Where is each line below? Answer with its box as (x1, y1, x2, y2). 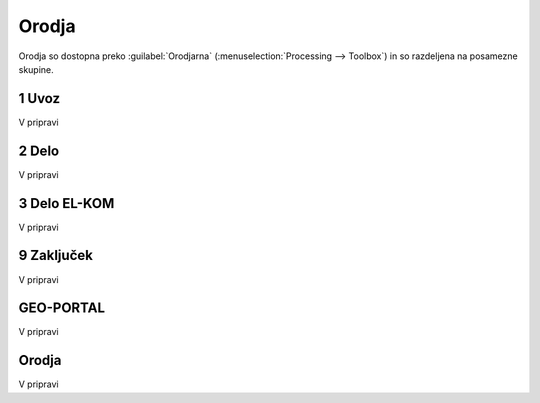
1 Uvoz (18, 90, 61, 107)
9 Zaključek (18, 247, 94, 264)
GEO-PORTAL (18, 300, 105, 317)
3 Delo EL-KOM (18, 195, 115, 212)
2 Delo (18, 142, 60, 159)
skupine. (18, 63, 54, 75)
